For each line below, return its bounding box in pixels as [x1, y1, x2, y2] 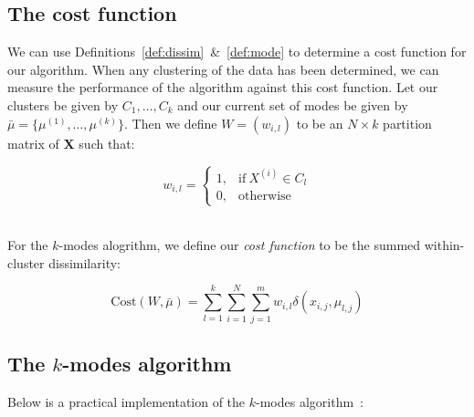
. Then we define [124, 113, 217, 132]
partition [383, 113, 432, 132]
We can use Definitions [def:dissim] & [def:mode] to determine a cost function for [7, 42, 467, 61]
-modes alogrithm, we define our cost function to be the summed [58, 235, 421, 255]
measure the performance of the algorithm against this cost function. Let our [7, 78, 438, 97]
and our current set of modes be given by [177, 95, 408, 114]
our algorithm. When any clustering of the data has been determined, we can [7, 59, 439, 78]
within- [424, 235, 465, 255]
